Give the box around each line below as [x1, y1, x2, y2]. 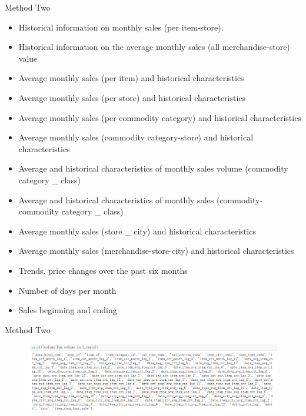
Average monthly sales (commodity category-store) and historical [18, 131, 254, 143]
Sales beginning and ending [18, 304, 117, 316]
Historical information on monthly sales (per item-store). [18, 21, 224, 33]
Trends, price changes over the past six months [18, 264, 188, 276]
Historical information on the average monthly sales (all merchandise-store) [18, 41, 290, 53]
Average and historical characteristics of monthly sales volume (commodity [18, 162, 288, 175]
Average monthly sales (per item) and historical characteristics [18, 72, 244, 84]
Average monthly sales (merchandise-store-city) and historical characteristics [18, 244, 294, 257]
